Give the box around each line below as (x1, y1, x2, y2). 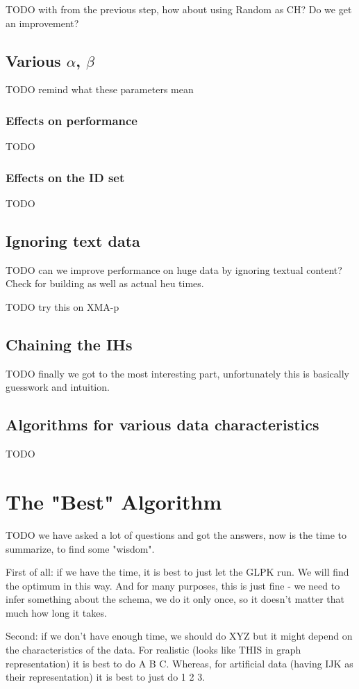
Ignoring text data (6, 230, 140, 251)
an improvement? (6, 15, 79, 30)
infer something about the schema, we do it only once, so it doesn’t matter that (6, 592, 345, 606)
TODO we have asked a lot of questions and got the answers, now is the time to (6, 527, 347, 542)
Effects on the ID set (6, 168, 125, 186)
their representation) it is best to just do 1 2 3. (6, 670, 206, 684)
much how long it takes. (6, 605, 107, 619)
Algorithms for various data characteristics (6, 414, 319, 435)
